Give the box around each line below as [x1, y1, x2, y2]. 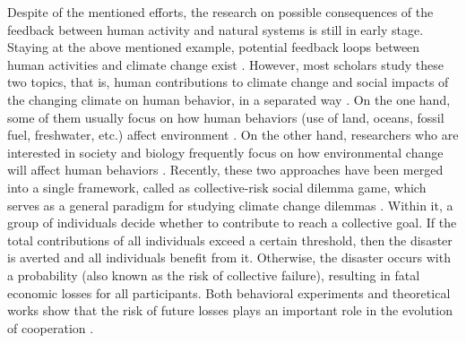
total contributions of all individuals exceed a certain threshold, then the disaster [7, 230, 453, 249]
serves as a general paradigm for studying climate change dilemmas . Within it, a [7, 195, 453, 214]
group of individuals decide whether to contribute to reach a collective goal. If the [7, 213, 457, 232]
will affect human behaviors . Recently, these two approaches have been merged [7, 160, 444, 179]
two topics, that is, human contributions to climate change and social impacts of [7, 73, 449, 91]
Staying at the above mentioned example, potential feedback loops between [7, 38, 420, 56]
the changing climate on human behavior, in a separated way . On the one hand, [7, 90, 451, 108]
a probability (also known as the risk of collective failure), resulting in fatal [7, 265, 420, 284]
